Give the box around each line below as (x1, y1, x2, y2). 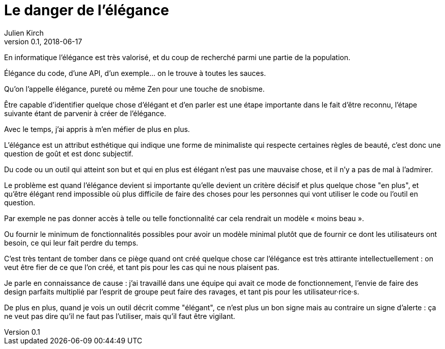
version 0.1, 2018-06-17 (4, 37, 82, 46)
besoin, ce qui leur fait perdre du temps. (4, 238, 138, 247)
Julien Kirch (4, 28, 44, 37)
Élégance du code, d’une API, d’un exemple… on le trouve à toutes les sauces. (4, 68, 266, 77)
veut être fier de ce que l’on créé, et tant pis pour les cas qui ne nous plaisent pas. (4, 262, 280, 272)
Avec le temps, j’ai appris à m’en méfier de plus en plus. (4, 124, 190, 133)
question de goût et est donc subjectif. (4, 149, 133, 158)
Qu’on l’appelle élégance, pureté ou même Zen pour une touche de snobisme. (4, 84, 265, 93)
